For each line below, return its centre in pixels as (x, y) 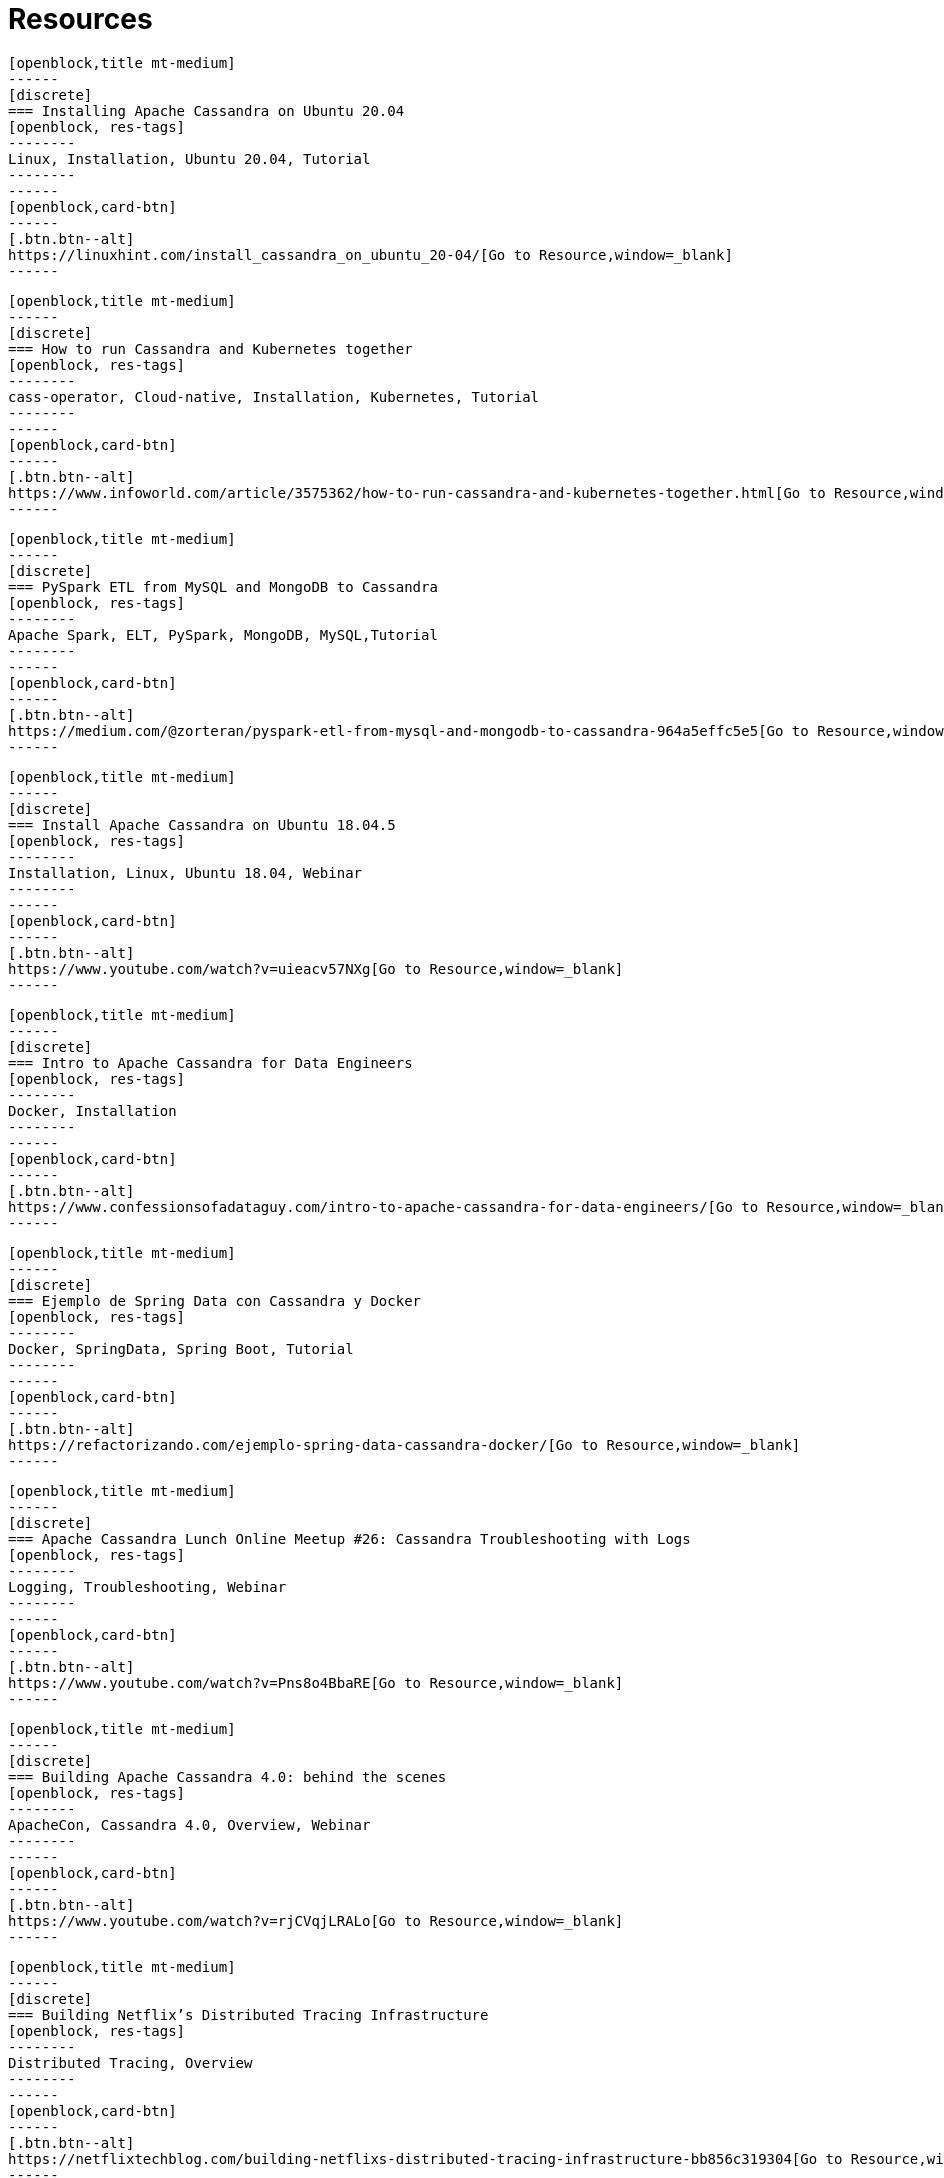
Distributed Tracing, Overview (130, 2062)
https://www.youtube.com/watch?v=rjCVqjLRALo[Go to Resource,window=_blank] (316, 1920)
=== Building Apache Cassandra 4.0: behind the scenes (227, 1776)
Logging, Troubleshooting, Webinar (147, 1586)
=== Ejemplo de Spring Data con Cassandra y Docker (215, 1300)
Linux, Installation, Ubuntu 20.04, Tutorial (189, 158)
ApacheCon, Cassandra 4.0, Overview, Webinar (189, 1824)
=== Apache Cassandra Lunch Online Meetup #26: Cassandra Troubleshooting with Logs (349, 1538)
